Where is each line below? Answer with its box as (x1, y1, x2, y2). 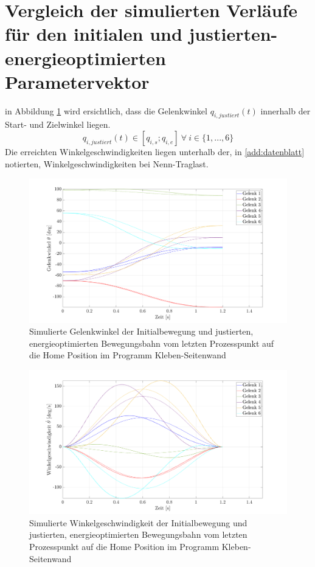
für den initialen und (5, 21, 182, 46)
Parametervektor (5, 69, 150, 94)
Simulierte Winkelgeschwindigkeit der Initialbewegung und (29, 516, 247, 529)
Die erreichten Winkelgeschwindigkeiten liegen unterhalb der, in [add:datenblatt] (5, 145, 305, 158)
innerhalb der (260, 104, 311, 117)
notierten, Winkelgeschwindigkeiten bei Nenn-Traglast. (5, 157, 209, 170)
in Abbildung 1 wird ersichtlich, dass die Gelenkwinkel (5, 104, 207, 117)
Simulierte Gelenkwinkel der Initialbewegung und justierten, (29, 325, 254, 338)
